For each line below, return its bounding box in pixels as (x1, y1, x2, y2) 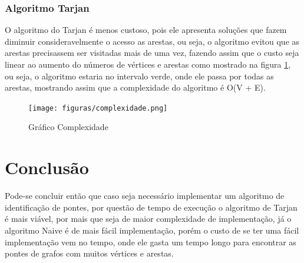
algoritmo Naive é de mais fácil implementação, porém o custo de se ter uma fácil (5, 224, 299, 236)
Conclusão (5, 155, 89, 179)
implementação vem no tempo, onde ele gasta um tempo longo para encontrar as (5, 235, 296, 248)
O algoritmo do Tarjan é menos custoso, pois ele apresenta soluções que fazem (5, 24, 287, 36)
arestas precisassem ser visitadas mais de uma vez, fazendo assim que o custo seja (5, 46, 299, 59)
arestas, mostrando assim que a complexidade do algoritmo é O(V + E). (5, 81, 266, 94)
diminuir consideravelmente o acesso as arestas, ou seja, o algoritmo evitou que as (5, 35, 300, 47)
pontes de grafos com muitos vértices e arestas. (5, 247, 174, 259)
